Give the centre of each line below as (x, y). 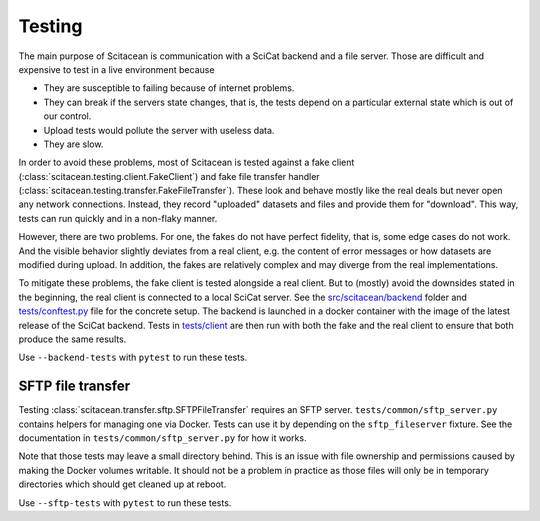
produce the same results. (72, 339)
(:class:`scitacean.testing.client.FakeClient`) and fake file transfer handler (169, 176)
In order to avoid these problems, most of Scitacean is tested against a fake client (186, 162)
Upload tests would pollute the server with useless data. (159, 130)
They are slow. (73, 144)
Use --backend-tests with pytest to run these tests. (133, 357)
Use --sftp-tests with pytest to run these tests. (125, 502)
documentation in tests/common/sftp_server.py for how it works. (162, 438)
